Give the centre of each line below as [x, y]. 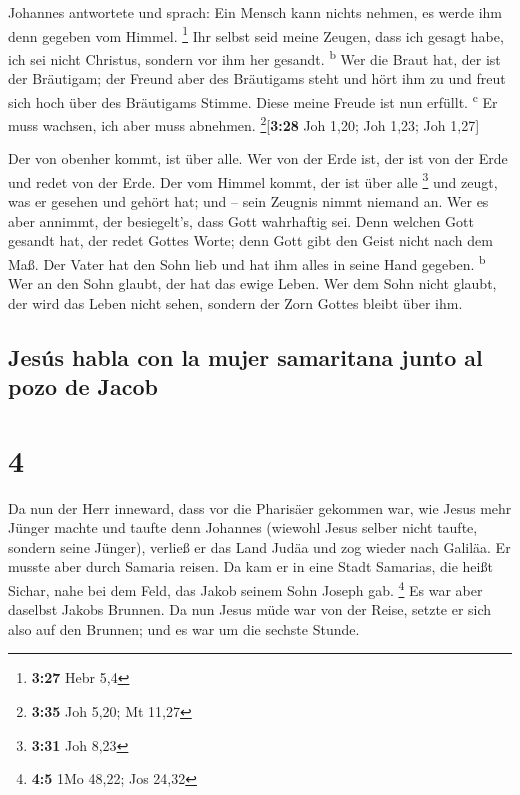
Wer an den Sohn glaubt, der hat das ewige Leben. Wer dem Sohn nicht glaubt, [252, 283]
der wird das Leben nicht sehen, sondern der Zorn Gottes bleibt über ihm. [235, 302]
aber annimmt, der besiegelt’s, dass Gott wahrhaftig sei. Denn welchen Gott [241, 220]
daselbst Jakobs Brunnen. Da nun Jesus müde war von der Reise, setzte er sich [250, 609]
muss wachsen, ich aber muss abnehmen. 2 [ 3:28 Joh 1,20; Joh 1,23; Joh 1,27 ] [244, 123]
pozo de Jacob [83, 386]
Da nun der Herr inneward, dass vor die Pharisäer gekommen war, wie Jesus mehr [260, 507]
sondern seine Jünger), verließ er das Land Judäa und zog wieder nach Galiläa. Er [259, 546]
